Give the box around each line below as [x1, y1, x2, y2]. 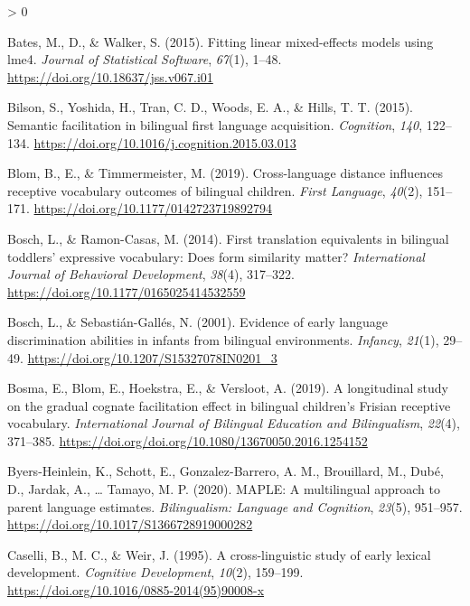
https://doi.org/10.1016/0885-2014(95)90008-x [7, 581, 265, 600]
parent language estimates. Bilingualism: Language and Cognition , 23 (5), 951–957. [7, 497, 463, 516]
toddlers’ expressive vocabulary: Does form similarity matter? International [7, 247, 425, 266]
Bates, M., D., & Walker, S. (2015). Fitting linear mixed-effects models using [7, 32, 434, 51]
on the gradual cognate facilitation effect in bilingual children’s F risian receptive [7, 396, 451, 415]
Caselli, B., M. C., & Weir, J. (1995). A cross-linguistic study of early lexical [7, 545, 431, 564]
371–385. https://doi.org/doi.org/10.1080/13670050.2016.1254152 [7, 431, 368, 450]
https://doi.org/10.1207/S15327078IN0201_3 [27, 348, 277, 367]
